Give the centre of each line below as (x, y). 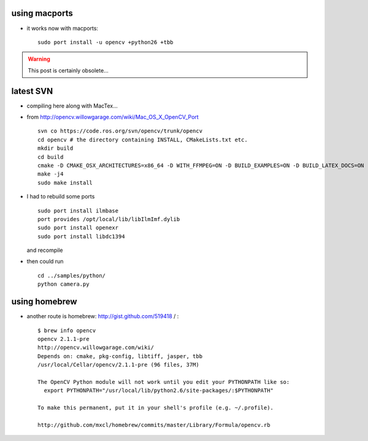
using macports (42, 13)
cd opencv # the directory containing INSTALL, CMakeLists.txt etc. (143, 139)
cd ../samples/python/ (72, 275)
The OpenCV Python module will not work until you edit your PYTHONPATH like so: (164, 382)
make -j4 (51, 174)
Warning (39, 59)
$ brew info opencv (67, 330)
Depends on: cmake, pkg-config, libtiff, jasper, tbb (120, 356)
